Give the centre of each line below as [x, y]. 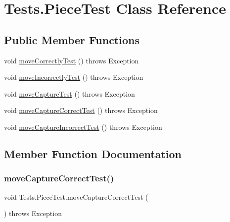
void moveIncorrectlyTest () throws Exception [74, 77]
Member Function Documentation [93, 153]
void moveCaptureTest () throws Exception [69, 93]
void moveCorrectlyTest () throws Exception [71, 60]
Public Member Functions [72, 39]
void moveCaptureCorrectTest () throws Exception [81, 110]
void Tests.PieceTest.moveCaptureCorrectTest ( [76, 196]
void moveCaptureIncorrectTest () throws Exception [83, 127]
